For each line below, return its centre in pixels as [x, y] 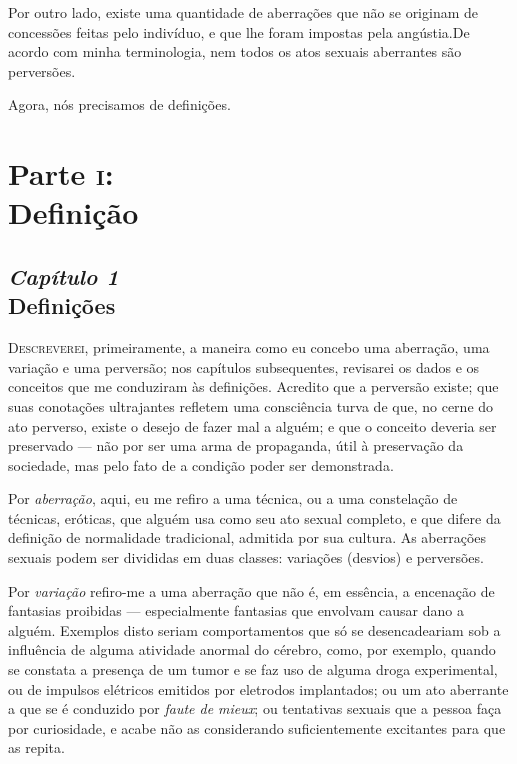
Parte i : [61, 173]
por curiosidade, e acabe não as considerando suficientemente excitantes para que [257, 727]
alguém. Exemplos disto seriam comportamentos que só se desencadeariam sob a [254, 629]
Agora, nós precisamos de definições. [119, 104]
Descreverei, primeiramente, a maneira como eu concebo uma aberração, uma [249, 347]
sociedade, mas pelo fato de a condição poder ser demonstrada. [201, 464]
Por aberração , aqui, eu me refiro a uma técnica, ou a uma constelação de [233, 498]
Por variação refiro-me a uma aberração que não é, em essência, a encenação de [251, 590]
